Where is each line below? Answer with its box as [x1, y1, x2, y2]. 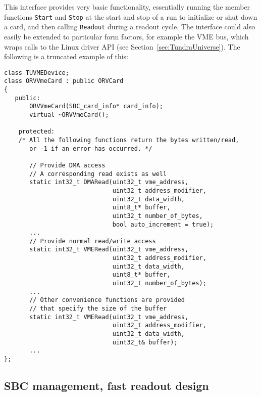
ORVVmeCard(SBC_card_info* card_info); [29, 103, 163, 110]
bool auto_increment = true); [112, 221, 214, 228]
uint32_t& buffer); [112, 338, 178, 346]
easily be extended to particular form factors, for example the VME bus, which [4, 31, 249, 41]
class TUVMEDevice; [4, 69, 69, 76]
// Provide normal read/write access [29, 237, 156, 245]
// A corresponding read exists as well [29, 170, 167, 178]
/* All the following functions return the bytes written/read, [18, 136, 239, 144]
